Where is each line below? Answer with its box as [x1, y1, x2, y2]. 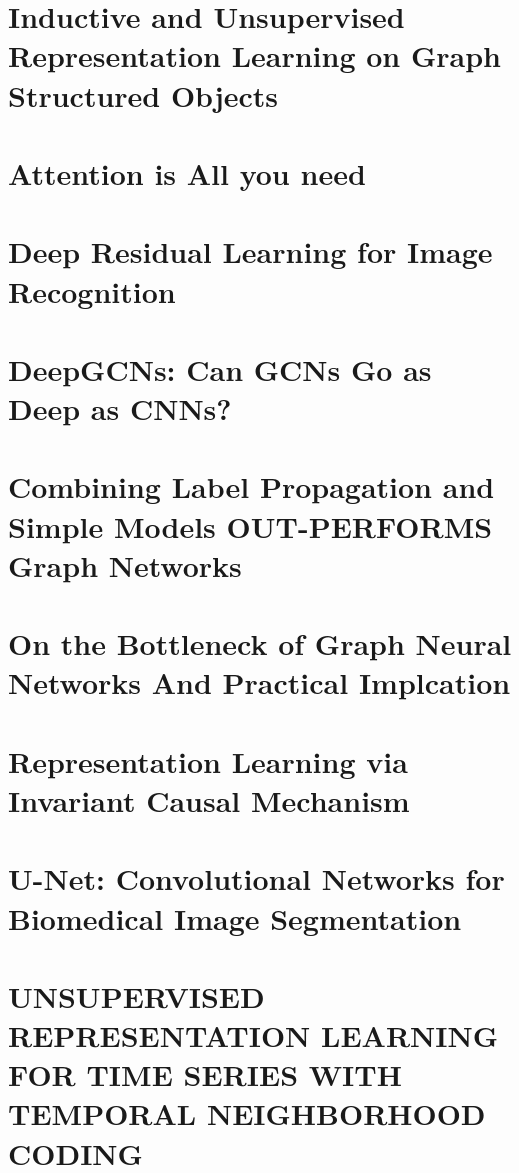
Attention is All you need [8, 152, 366, 193]
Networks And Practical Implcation [8, 662, 511, 703]
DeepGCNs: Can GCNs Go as [8, 348, 432, 389]
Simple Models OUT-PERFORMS [8, 505, 493, 546]
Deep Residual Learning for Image [8, 231, 493, 272]
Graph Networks [8, 544, 242, 585]
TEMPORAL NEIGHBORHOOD [8, 1093, 486, 1134]
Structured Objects [8, 74, 279, 115]
